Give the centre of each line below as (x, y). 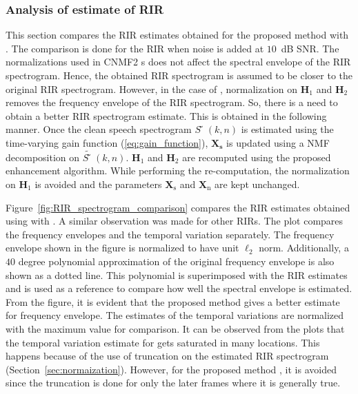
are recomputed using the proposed (257, 157)
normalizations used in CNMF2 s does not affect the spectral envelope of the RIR (178, 62)
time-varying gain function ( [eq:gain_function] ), (107, 142)
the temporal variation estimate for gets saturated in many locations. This (163, 342)
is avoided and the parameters (98, 184)
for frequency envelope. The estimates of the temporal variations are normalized (175, 315)
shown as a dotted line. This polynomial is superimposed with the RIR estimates (177, 274)
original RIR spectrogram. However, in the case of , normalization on (152, 89)
